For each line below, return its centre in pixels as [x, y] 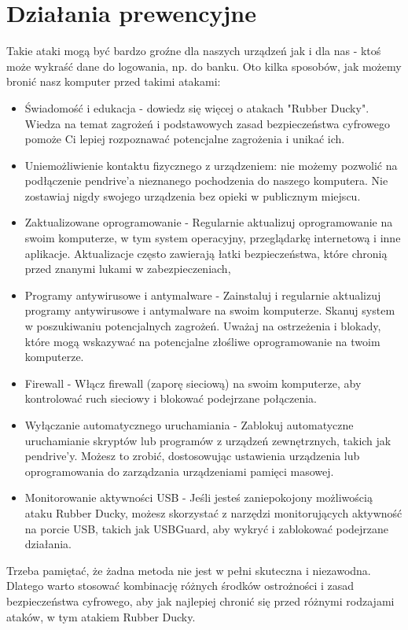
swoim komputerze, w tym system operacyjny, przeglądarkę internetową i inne [213, 238]
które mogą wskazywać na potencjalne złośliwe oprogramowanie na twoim [202, 341]
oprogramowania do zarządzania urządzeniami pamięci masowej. [179, 471]
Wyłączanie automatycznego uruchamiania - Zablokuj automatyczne [189, 425]
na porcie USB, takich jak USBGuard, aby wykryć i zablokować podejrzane [207, 528]
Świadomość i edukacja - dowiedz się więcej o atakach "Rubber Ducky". [197, 107]
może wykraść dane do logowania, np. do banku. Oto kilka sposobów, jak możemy [204, 66]
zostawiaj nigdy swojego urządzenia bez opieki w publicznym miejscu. [193, 195]
